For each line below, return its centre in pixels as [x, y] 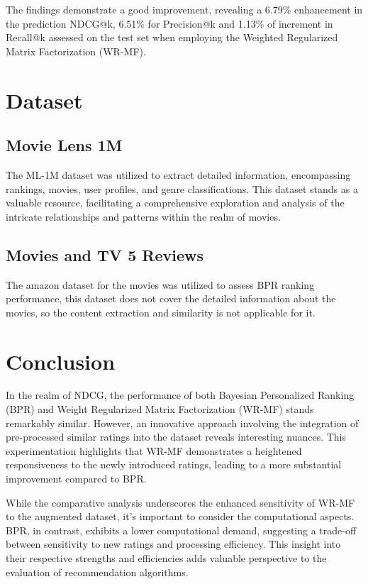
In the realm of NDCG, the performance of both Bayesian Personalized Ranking [180, 395]
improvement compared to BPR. [76, 478]
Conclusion [61, 361]
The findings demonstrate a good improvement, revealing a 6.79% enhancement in [184, 9]
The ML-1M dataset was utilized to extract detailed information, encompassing [178, 174]
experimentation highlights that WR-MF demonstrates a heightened [154, 450]
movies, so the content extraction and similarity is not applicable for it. [161, 312]
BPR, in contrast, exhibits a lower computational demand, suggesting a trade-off [181, 530]
